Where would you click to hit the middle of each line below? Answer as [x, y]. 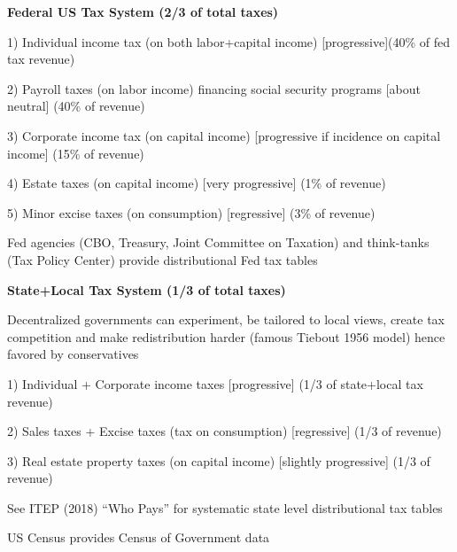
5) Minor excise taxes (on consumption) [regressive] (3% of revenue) [191, 212]
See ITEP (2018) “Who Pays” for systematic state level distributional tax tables [225, 507]
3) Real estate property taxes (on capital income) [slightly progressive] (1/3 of [219, 460]
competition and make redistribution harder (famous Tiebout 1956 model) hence [226, 336]
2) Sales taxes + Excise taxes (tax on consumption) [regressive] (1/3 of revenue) [225, 431]
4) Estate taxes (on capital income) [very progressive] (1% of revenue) [197, 183]
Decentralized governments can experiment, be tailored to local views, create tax [226, 319]
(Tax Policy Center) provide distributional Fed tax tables [163, 259]
